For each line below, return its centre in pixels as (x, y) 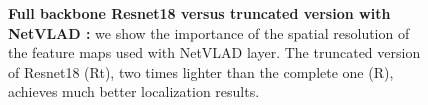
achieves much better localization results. (134, 91)
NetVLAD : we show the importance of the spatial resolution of (209, 32)
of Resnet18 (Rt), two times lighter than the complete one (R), (201, 71)
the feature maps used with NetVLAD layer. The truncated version (214, 52)
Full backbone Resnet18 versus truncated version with (199, 13)
